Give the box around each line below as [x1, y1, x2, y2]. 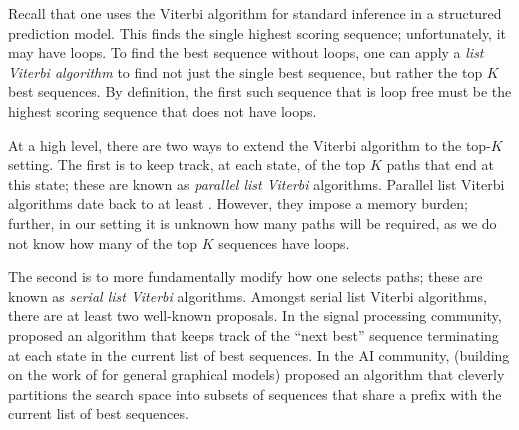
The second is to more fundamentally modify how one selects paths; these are [8, 266, 483, 287]
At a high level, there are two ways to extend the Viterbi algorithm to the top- [8, 134, 491, 155]
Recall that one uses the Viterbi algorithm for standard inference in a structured [8, 3, 502, 23]
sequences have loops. [218, 232, 350, 253]
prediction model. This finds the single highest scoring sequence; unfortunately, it [8, 22, 507, 43]
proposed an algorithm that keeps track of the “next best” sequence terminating [8, 324, 499, 345]
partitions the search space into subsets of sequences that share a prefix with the [8, 383, 502, 404]
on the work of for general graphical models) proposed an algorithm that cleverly [8, 364, 505, 385]
